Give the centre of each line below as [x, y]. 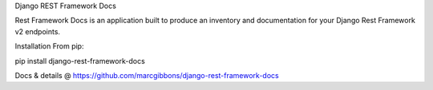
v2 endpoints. [37, 31]
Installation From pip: [49, 46]
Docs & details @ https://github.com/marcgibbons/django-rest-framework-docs [147, 75]
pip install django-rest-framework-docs [80, 61]
